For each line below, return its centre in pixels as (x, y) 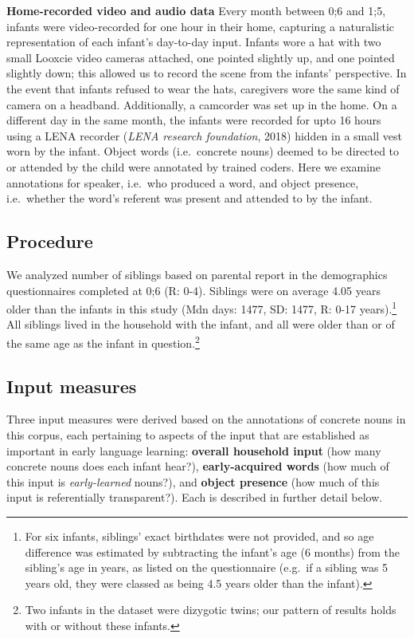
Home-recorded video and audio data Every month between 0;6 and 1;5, (196, 10)
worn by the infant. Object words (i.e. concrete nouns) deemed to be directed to (203, 151)
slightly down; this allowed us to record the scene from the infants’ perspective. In (207, 73)
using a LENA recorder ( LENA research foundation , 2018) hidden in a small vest (204, 135)
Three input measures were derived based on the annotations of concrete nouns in (206, 419)
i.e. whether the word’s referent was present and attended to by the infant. (189, 198)
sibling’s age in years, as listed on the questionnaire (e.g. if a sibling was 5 (207, 567)
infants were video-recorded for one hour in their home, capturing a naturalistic (201, 26)
